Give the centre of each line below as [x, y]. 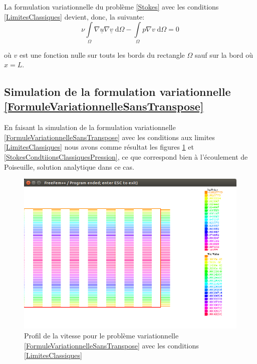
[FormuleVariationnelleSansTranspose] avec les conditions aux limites [109, 137]
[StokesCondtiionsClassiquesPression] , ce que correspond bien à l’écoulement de [126, 157]
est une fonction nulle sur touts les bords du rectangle [102, 54]
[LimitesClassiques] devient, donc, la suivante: [74, 16]
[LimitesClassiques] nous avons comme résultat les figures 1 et [99, 147]
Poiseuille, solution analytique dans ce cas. [69, 166]
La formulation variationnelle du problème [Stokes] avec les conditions [111, 7]
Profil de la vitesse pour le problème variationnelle [101, 335]
